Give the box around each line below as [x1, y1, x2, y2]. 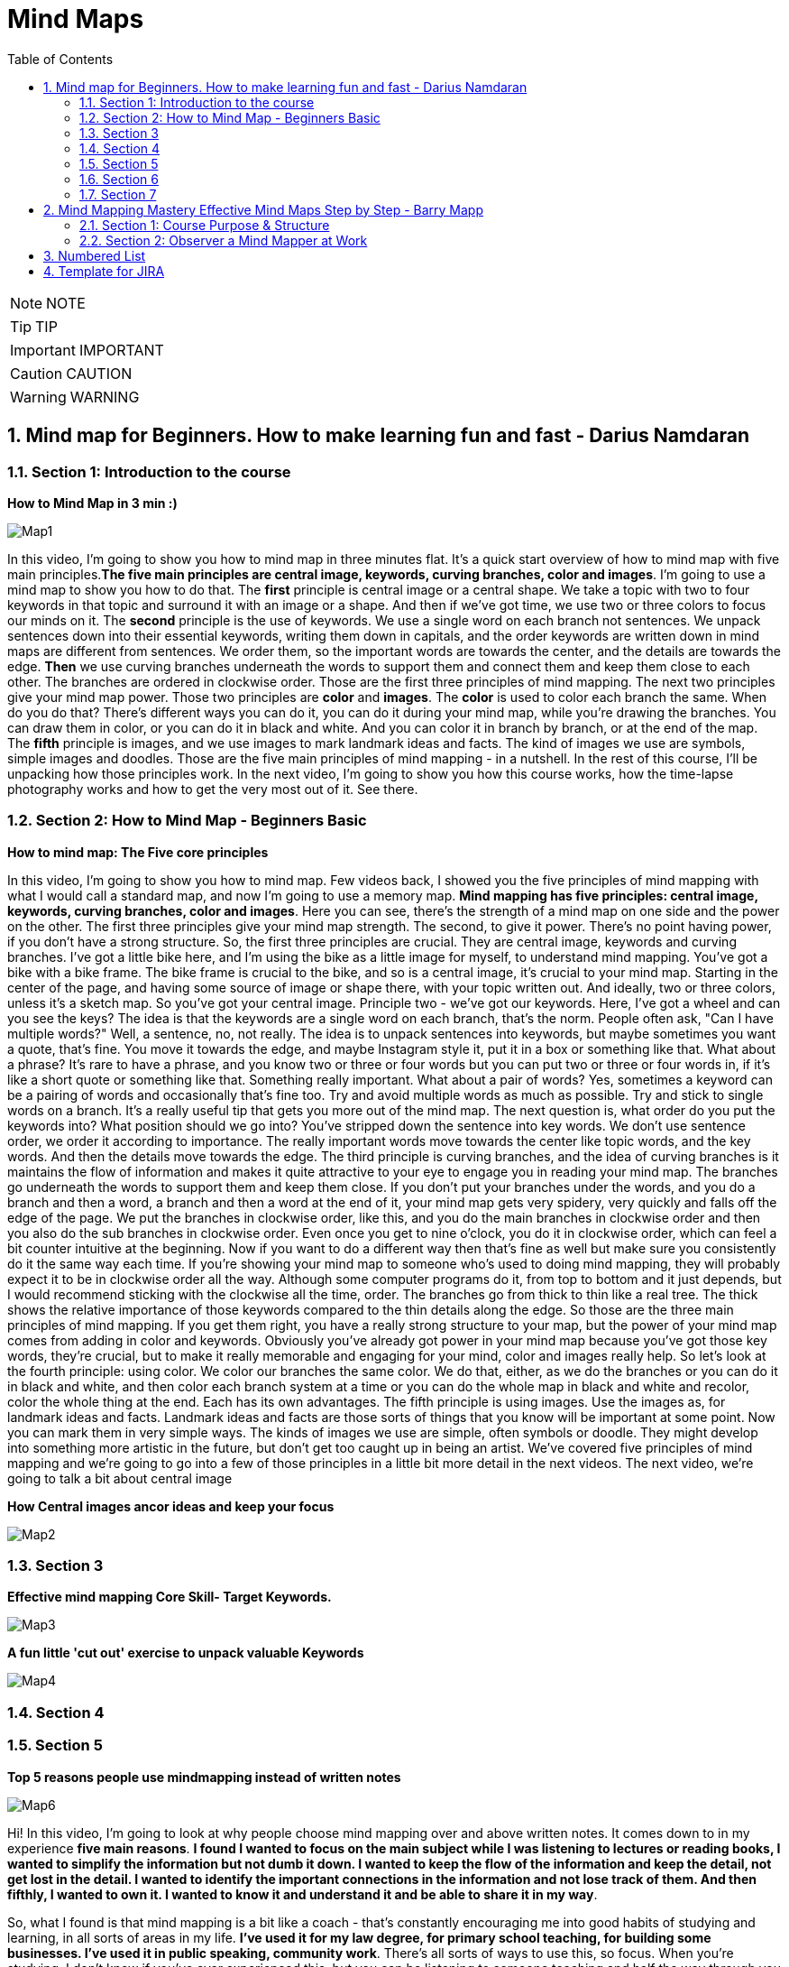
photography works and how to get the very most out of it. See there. [7, 780, 418, 797]
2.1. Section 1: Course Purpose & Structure [79, 217, 330, 233]
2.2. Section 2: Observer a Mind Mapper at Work [79, 232, 368, 248]
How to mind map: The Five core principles [7, 844, 269, 860]
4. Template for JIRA [43, 263, 165, 279]
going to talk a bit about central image [7, 1470, 233, 1486]
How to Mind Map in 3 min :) [7, 494, 178, 511]
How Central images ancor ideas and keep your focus [7, 1498, 335, 1514]
